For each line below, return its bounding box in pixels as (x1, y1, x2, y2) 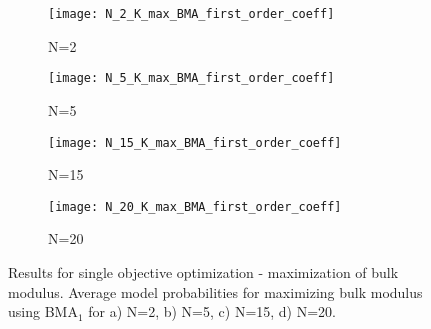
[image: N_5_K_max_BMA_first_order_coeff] (48, 71, 335, 86)
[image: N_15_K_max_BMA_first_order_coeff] (48, 135, 342, 150)
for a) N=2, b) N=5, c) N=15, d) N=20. (88, 301, 337, 322)
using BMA (8, 301, 78, 322)
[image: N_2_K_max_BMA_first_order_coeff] (48, 7, 335, 21)
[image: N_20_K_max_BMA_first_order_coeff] (48, 199, 342, 214)
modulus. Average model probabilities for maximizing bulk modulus (8, 281, 423, 302)
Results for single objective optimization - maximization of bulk (8, 262, 399, 282)
